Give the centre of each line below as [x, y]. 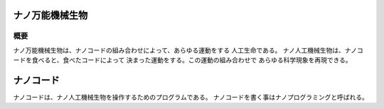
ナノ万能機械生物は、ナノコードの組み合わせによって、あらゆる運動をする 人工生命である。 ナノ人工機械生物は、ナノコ [188, 50]
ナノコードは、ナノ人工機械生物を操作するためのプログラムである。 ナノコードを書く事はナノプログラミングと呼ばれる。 [191, 97]
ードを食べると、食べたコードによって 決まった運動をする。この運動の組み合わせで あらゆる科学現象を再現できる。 [182, 60]
